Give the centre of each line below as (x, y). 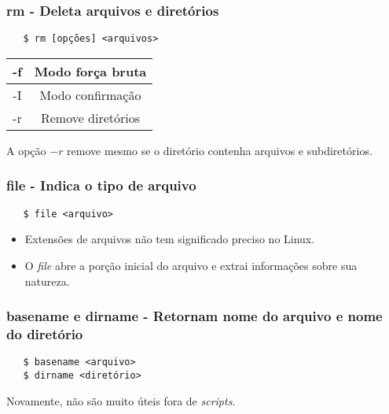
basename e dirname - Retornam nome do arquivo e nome (194, 316)
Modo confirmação (90, 94)
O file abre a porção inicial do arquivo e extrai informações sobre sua (191, 265)
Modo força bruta (90, 71)
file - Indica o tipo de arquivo (101, 185)
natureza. (47, 281)
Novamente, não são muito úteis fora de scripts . (121, 400)
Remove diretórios (90, 117)
